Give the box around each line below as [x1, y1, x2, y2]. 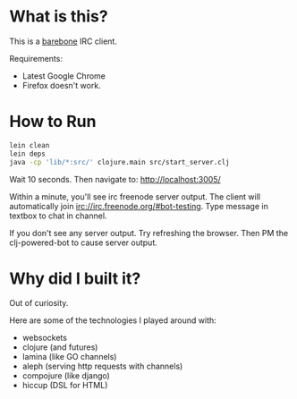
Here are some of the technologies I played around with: [9, 315, 216, 326]
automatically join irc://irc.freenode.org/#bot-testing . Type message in [9, 200, 268, 211]
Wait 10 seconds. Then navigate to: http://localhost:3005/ [9, 174, 221, 184]
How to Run [9, 112, 97, 132]
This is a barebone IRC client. [9, 36, 118, 47]
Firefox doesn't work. [21, 80, 101, 90]
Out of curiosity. [9, 298, 69, 309]
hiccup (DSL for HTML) [21, 380, 108, 391]
